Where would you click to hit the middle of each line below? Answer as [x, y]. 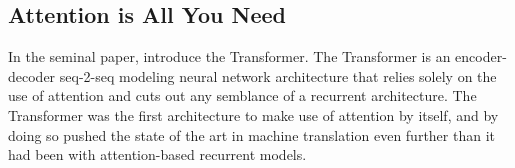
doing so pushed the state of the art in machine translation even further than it [251, 134]
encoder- [481, 56]
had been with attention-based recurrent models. [157, 154]
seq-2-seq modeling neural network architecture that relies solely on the [278, 75]
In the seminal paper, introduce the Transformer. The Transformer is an [229, 56]
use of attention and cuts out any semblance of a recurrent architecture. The [242, 95]
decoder [32, 75]
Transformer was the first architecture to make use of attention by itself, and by [253, 114]
